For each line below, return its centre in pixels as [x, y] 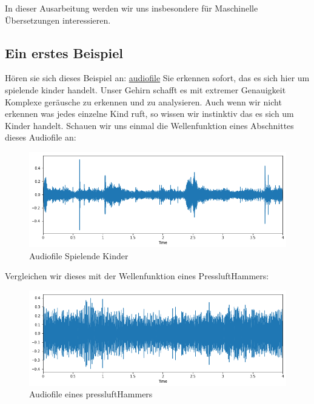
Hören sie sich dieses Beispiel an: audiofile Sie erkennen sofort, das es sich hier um [157, 78]
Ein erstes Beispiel [64, 52]
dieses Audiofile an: [41, 137]
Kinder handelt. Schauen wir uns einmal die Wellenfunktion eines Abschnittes [149, 125]
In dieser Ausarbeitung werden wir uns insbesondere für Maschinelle [132, 8]
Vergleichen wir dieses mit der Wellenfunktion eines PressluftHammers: [137, 276]
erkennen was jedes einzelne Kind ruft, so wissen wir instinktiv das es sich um [149, 114]
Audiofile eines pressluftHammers [91, 394]
